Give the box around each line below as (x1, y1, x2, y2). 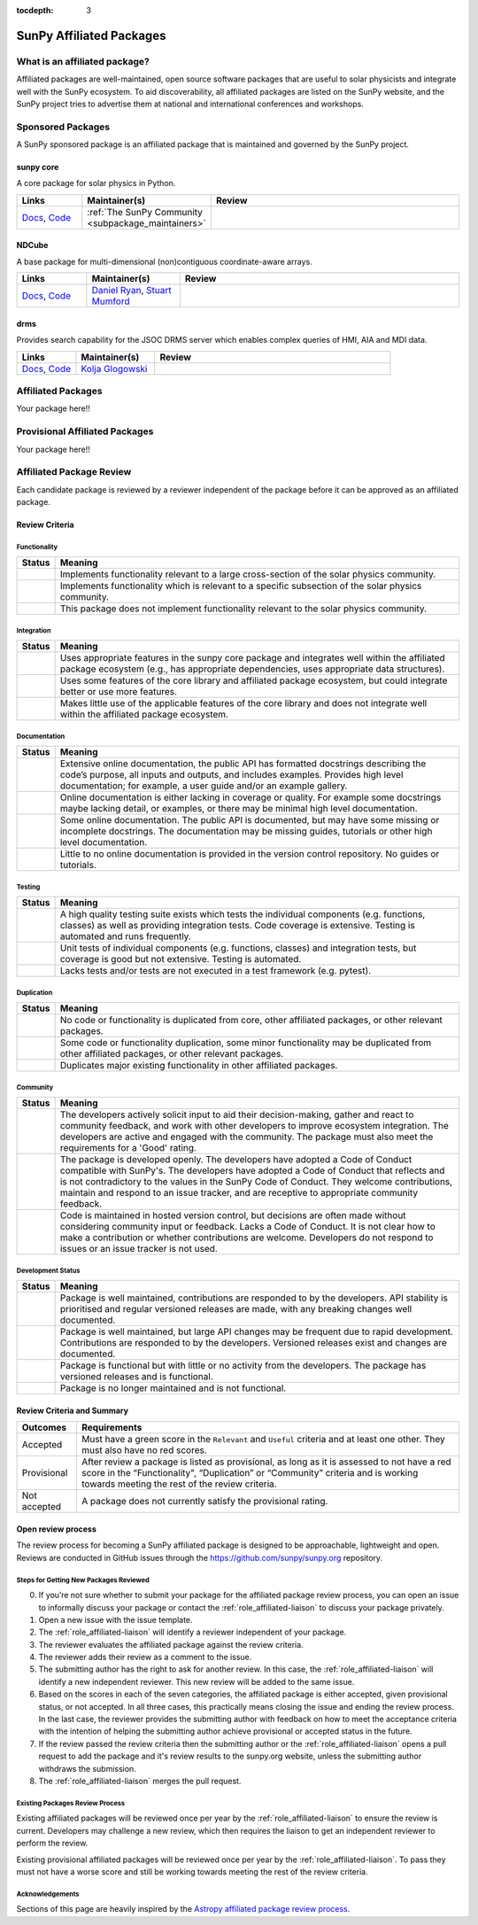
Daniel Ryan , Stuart (91, 284, 172, 297)
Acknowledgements (16, 1890, 80, 1898)
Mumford (91, 295, 130, 307)
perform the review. (16, 1838, 89, 1849)
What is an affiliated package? (16, 55, 150, 67)
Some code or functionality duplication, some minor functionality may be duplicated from (59, 1036, 432, 1049)
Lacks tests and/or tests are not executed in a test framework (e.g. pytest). (59, 965, 372, 977)
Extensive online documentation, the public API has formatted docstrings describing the (59, 757, 427, 770)
